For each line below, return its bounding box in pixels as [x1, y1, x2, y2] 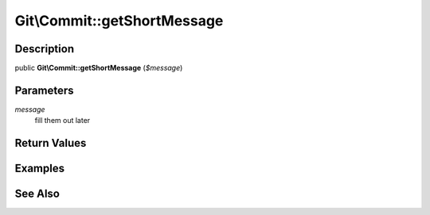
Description [14, 42, 75, 56]
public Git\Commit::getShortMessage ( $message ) [14, 63, 183, 73]
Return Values [14, 136, 87, 150]
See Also [14, 187, 60, 201]
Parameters [14, 83, 74, 97]
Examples [14, 162, 65, 175]
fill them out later [34, 116, 91, 125]
